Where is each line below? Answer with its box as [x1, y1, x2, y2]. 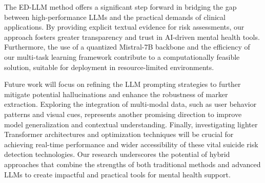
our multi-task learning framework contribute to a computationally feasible [4, 51, 240, 62]
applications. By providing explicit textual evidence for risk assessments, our [4, 21, 244, 32]
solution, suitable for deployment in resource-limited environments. [4, 61, 214, 72]
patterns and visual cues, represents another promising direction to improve [4, 108, 242, 119]
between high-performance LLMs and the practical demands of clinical [4, 11, 226, 22]
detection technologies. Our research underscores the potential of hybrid [4, 149, 230, 159]
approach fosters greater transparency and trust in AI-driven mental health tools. [4, 31, 260, 42]
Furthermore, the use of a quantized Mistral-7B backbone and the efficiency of [4, 41, 250, 52]
